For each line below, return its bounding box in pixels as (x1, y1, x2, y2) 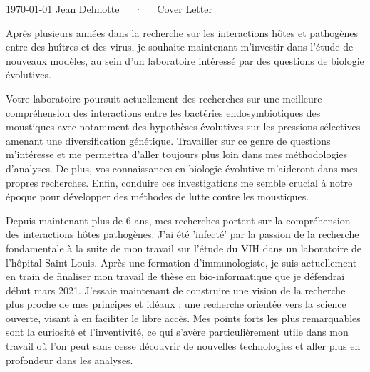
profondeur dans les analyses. (6, 352, 133, 367)
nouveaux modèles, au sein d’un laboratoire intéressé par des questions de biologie (6, 53, 364, 68)
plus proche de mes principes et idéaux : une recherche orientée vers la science (6, 296, 346, 311)
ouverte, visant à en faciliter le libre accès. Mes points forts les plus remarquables (6, 310, 361, 325)
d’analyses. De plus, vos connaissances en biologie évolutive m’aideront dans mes (6, 160, 358, 175)
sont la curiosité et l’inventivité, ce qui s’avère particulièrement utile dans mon (6, 324, 349, 339)
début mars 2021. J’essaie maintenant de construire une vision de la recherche (6, 282, 346, 297)
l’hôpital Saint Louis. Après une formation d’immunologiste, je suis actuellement (6, 254, 357, 269)
